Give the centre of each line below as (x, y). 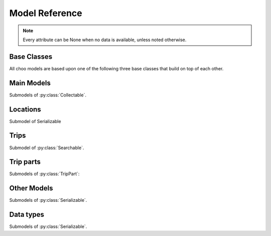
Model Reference (46, 13)
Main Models (30, 83)
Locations (25, 109)
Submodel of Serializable (35, 121)
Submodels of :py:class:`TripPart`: (44, 174)
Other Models (31, 188)
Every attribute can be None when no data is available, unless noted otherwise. (105, 40)
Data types (27, 215)
